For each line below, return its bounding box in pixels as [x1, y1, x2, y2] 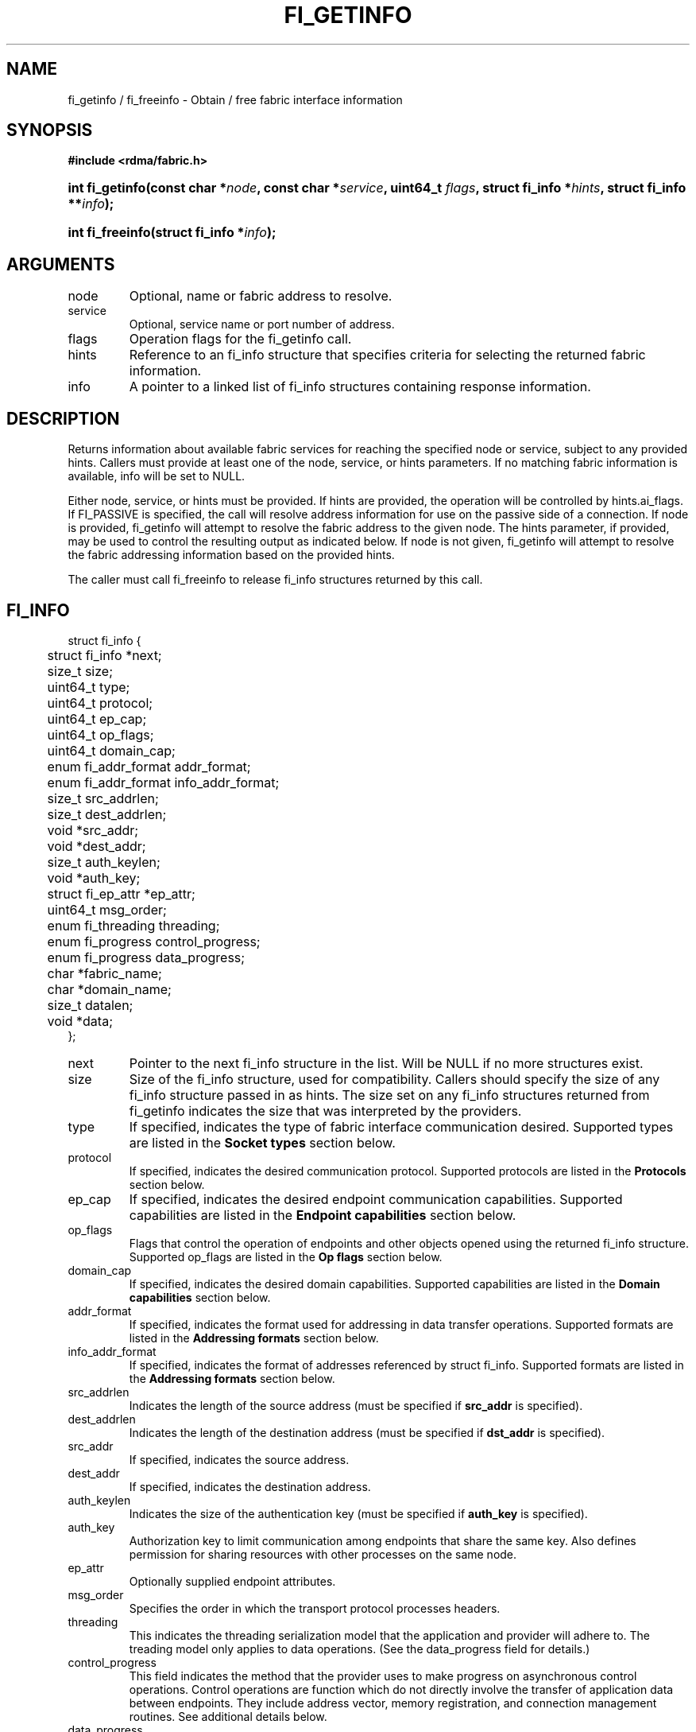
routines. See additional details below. [129, 1709, 327, 1723]
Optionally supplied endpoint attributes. [129, 1574, 336, 1588]
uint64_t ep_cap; [47, 710, 147, 727]
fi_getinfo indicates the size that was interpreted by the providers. [129, 1102, 522, 1119]
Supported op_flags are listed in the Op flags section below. [129, 1249, 443, 1264]
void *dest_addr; [47, 837, 146, 854]
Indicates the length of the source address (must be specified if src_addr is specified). [129, 1398, 583, 1412]
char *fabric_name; [47, 965, 162, 981]
